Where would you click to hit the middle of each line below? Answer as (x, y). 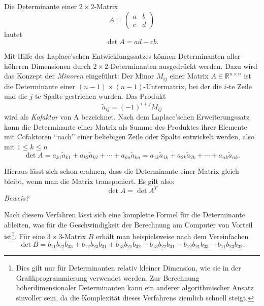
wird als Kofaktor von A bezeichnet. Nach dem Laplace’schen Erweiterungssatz (127, 116)
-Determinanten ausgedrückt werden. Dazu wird (183, 66)
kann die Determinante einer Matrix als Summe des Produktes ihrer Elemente (126, 126)
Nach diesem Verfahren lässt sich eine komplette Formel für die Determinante (125, 215)
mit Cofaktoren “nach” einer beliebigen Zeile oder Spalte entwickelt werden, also (129, 137)
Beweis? (17, 197)
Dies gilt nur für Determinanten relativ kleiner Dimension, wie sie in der (128, 268)
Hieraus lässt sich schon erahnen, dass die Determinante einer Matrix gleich (122, 171)
